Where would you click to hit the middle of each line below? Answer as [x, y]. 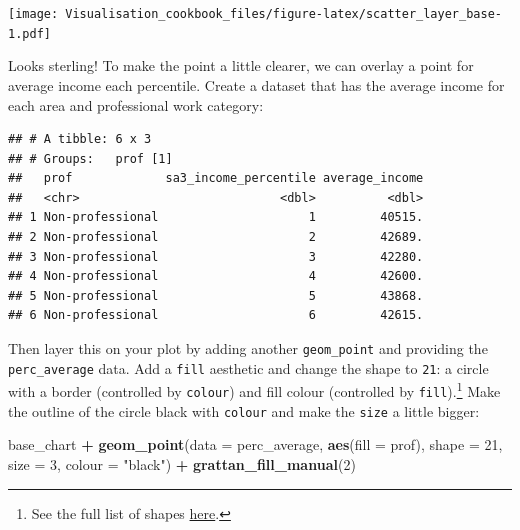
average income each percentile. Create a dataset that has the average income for [256, 84]
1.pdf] [29, 33]
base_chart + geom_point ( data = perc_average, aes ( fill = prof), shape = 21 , [255, 444]
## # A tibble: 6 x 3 [80, 139]
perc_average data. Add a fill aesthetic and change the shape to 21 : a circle [248, 367]
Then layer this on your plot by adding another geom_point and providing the [248, 348]
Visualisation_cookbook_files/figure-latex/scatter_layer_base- [283, 14]
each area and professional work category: [136, 104]
